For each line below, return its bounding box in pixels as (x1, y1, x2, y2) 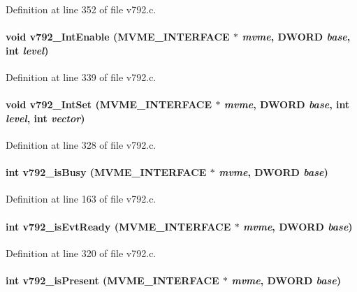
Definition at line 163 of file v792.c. (6, 191, 156, 206)
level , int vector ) (6, 110, 85, 125)
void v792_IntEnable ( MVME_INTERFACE (6, 29, 230, 44)
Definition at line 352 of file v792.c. (6, 2, 156, 16)
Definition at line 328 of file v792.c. (6, 137, 156, 152)
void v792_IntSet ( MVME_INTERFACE (6, 97, 212, 112)
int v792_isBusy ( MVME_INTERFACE (6, 165, 207, 180)
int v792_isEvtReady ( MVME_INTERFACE (6, 219, 231, 233)
